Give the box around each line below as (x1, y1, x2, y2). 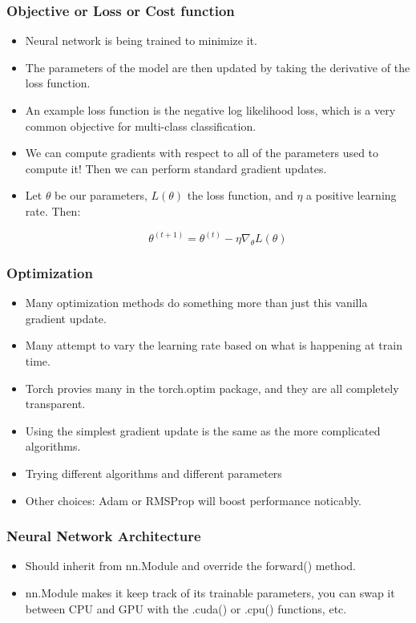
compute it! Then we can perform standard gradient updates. (25, 160, 327, 176)
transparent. (25, 395, 86, 412)
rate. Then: (25, 202, 81, 219)
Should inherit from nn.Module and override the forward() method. (25, 557, 356, 574)
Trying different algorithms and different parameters (25, 464, 282, 481)
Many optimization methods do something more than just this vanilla (25, 294, 368, 311)
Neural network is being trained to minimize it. (25, 32, 257, 49)
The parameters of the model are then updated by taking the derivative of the (25, 59, 410, 75)
